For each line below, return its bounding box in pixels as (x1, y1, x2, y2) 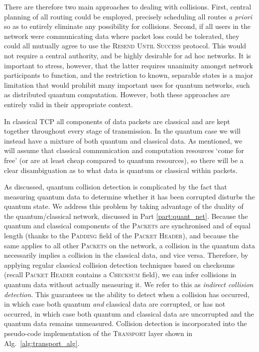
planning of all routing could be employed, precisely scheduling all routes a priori (4, 11, 252, 21)
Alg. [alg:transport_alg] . (4, 338, 80, 348)
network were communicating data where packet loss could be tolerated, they (4, 30, 240, 41)
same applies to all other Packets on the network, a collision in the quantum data (4, 240, 255, 250)
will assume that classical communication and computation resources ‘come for (4, 145, 244, 156)
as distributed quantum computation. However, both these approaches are (4, 89, 230, 100)
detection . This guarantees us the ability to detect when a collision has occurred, (4, 289, 250, 299)
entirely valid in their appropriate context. (4, 99, 133, 109)
